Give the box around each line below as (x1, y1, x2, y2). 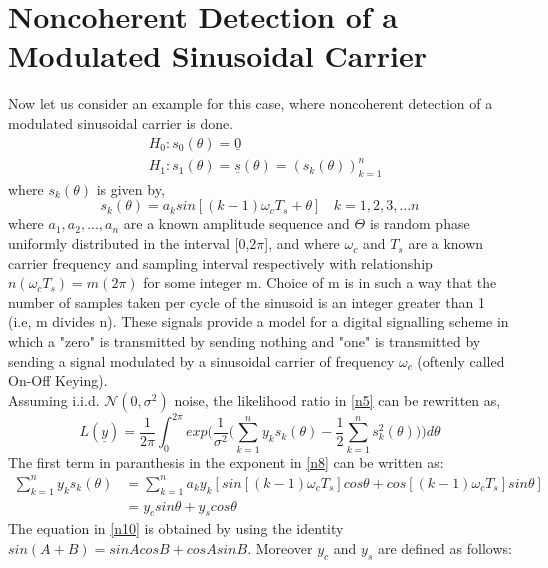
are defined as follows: (377, 537, 512, 558)
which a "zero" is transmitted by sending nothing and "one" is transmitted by (8, 331, 481, 352)
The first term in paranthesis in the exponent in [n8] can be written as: (8, 451, 444, 472)
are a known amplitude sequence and (123, 213, 350, 234)
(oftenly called (417, 350, 505, 371)
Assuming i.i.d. (8, 389, 100, 410)
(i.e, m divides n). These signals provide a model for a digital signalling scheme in (8, 311, 509, 332)
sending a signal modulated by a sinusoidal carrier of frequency (8, 350, 395, 371)
